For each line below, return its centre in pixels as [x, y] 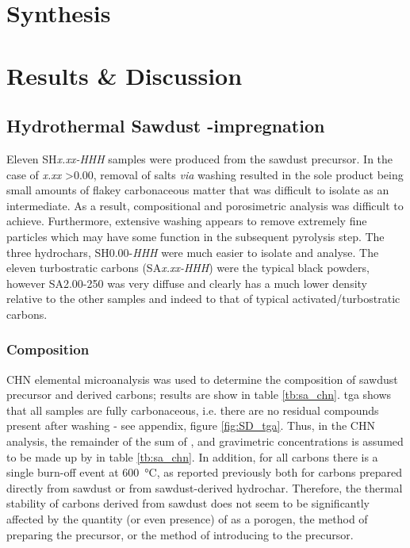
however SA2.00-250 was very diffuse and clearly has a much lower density [187, 283]
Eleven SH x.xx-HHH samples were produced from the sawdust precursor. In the [200, 158]
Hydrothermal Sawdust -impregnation [166, 126]
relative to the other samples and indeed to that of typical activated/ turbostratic [203, 299]
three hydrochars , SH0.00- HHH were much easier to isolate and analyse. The [193, 252]
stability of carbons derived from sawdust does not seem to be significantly [188, 503]
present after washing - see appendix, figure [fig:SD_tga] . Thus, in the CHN [191, 425]
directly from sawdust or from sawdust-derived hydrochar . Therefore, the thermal [205, 487]
